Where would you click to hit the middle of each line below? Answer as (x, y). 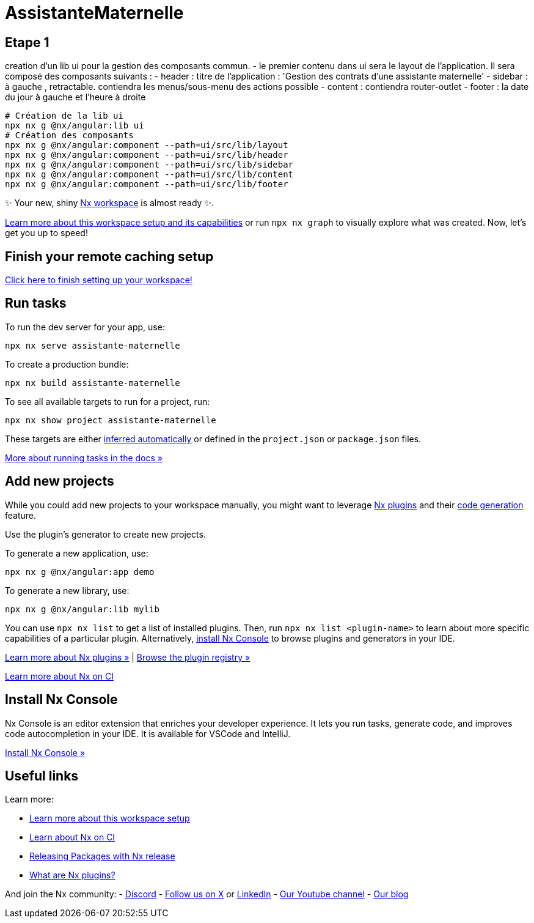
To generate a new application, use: (77, 553)
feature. (21, 515)
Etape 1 (27, 42)
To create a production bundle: (67, 364)
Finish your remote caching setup (109, 256)
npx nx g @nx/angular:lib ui (75, 126)
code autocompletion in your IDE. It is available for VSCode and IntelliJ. (148, 733)
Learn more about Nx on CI (59, 676)
